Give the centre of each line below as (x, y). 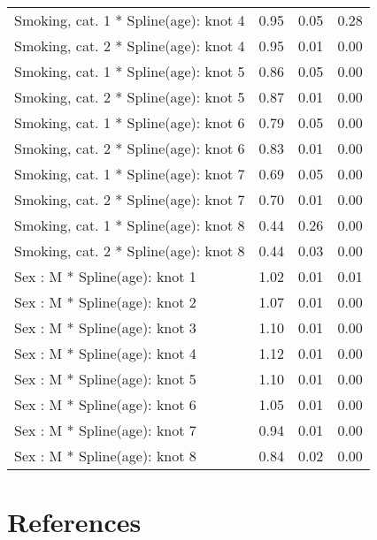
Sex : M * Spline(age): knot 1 (105, 276)
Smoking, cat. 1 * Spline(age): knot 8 (130, 225)
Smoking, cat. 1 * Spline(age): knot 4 (130, 20)
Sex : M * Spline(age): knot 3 (105, 327)
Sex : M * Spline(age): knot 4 (105, 353)
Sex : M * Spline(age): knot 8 (105, 456)
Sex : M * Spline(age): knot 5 (105, 379)
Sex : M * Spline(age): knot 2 (105, 302)
